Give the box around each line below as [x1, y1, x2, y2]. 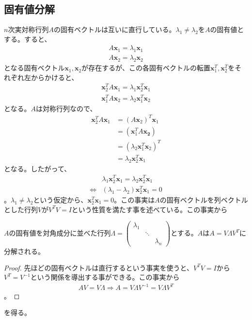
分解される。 [4, 246, 45, 256]
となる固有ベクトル [4, 63, 65, 73]
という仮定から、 [33, 195, 88, 204]
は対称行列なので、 [36, 103, 97, 113]
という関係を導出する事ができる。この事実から [30, 272, 180, 282]
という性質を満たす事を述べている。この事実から [71, 204, 228, 214]
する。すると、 [4, 34, 51, 44]
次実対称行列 [8, 24, 49, 34]
